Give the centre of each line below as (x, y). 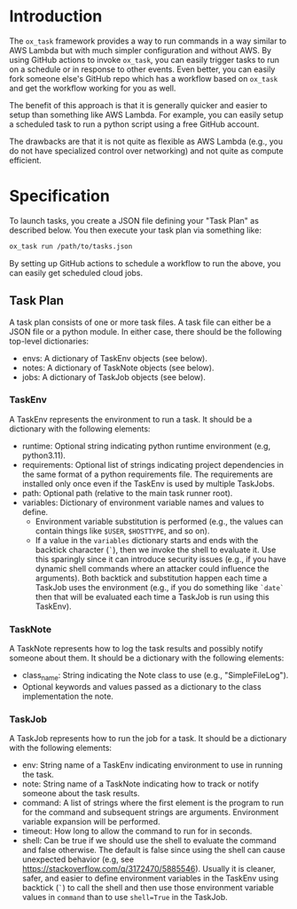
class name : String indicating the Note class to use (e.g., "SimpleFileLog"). (155, 676)
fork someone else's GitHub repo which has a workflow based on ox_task (144, 78)
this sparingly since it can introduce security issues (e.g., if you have (160, 559)
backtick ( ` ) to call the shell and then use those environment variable (148, 888)
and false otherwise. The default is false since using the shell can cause (153, 850)
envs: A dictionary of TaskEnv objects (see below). (115, 358)
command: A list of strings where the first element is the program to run (153, 803)
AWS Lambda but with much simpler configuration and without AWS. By (141, 50)
